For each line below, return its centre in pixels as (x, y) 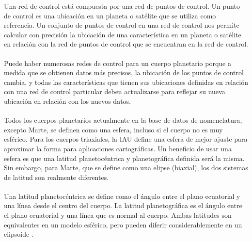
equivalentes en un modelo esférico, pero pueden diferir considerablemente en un (123, 224)
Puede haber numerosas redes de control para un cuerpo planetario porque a (118, 63)
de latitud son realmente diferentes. (56, 177)
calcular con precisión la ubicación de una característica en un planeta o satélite (123, 34)
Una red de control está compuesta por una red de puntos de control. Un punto (122, 6)
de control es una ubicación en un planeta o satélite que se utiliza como (110, 15)
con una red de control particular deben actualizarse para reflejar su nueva (115, 91)
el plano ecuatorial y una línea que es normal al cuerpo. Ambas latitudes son (118, 215)
